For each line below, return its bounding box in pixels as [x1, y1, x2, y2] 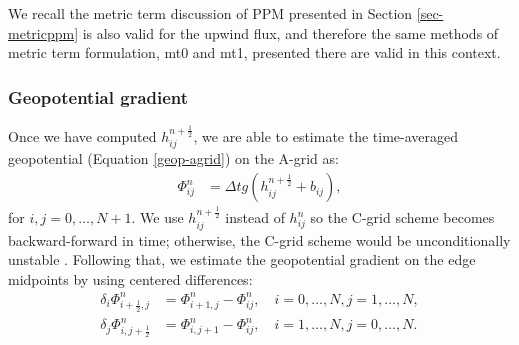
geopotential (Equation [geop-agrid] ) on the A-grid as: [8, 148, 339, 169]
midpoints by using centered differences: [8, 268, 253, 289]
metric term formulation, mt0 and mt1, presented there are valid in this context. [8, 42, 501, 63]
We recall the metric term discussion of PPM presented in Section [8, 3, 413, 23]
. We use [131, 207, 184, 228]
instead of [225, 207, 285, 228]
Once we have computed [8, 126, 157, 147]
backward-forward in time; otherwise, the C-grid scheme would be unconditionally [8, 229, 511, 250]
